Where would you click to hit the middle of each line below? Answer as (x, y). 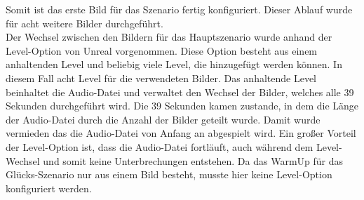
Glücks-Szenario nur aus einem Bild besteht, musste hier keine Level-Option (169, 174)
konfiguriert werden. (49, 188)
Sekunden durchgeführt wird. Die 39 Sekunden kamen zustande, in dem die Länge (182, 106)
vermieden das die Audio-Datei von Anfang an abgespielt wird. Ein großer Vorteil (181, 133)
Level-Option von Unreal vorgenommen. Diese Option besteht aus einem (162, 50)
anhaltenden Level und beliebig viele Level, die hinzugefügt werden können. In (174, 64)
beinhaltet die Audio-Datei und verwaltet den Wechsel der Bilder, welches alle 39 (180, 92)
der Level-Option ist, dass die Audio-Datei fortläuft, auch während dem (160, 146)
